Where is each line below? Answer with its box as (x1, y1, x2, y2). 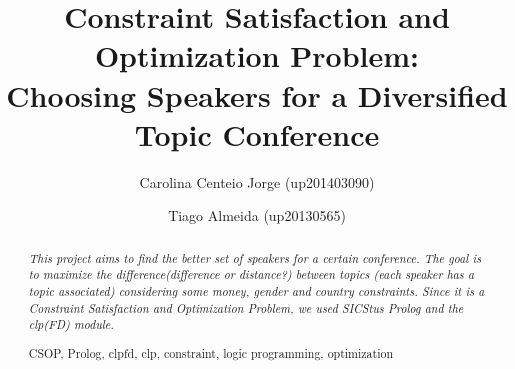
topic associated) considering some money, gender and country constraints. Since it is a (28, 282, 485, 299)
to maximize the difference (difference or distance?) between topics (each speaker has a (28, 266, 475, 283)
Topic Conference (134, 113, 380, 154)
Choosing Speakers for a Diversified (6, 74, 508, 115)
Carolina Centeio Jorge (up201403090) (139, 171, 375, 192)
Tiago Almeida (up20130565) (168, 205, 346, 226)
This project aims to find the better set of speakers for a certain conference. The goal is (28, 249, 482, 266)
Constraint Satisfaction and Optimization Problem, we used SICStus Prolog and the (28, 299, 464, 316)
